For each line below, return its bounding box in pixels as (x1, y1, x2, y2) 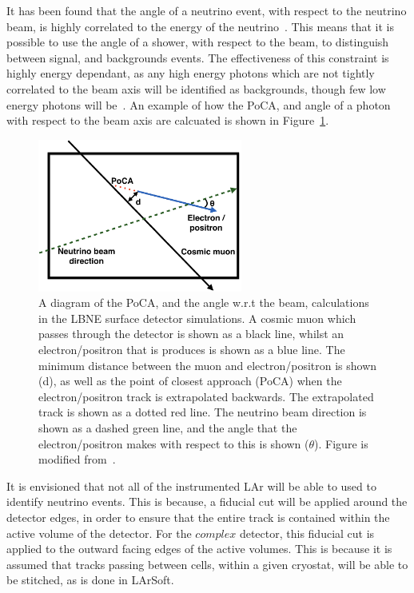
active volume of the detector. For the (6, 524, 192, 541)
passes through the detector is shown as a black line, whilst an (38, 325, 344, 342)
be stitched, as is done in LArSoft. (6, 571, 174, 588)
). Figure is (314, 435, 368, 452)
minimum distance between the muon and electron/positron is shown (38, 356, 377, 373)
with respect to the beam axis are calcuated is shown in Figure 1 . (6, 112, 329, 129)
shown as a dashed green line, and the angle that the (38, 419, 297, 436)
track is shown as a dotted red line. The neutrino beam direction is (38, 404, 367, 420)
